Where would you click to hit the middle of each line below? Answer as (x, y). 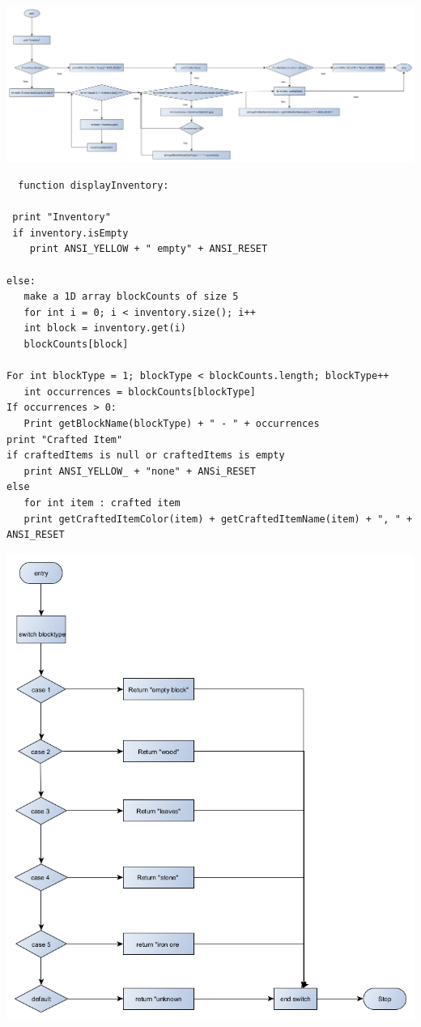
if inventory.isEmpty (70, 233)
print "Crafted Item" (65, 439)
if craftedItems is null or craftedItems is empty (146, 456)
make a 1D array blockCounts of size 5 (131, 297)
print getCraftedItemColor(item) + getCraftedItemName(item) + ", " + (218, 519)
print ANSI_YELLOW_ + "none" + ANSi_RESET (140, 471)
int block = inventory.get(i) (105, 328)
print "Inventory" (62, 217)
